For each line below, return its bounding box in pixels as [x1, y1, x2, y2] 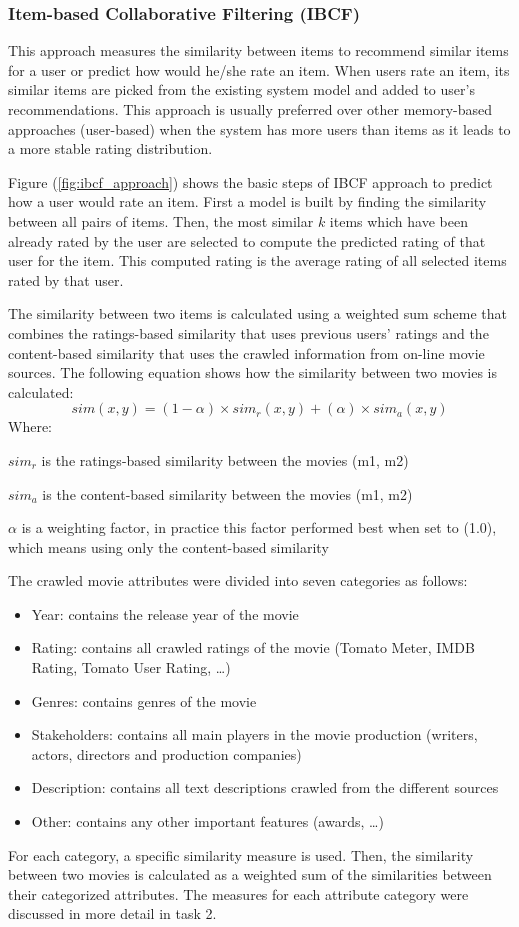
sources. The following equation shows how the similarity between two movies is [8, 362, 497, 383]
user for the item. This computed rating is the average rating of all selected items [8, 250, 507, 271]
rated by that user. [8, 269, 124, 290]
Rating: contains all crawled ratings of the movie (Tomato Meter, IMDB [31, 637, 475, 658]
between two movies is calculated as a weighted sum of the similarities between [8, 864, 492, 885]
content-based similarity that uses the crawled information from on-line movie [8, 342, 485, 363]
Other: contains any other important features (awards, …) [31, 811, 384, 832]
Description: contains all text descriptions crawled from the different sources [31, 777, 499, 798]
